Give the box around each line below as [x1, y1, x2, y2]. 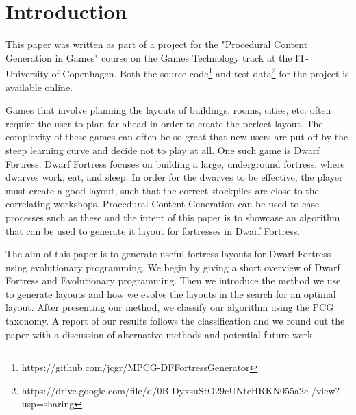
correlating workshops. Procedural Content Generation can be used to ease [5, 197, 320, 211]
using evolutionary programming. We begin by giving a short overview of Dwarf [5, 260, 340, 274]
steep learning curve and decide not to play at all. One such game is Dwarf [5, 142, 320, 157]
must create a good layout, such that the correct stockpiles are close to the [5, 183, 319, 197]
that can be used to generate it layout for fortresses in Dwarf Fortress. [5, 223, 301, 238]
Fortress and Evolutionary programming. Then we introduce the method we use [5, 273, 341, 288]
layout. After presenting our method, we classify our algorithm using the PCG [5, 300, 334, 314]
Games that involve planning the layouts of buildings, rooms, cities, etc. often [5, 103, 331, 117]
